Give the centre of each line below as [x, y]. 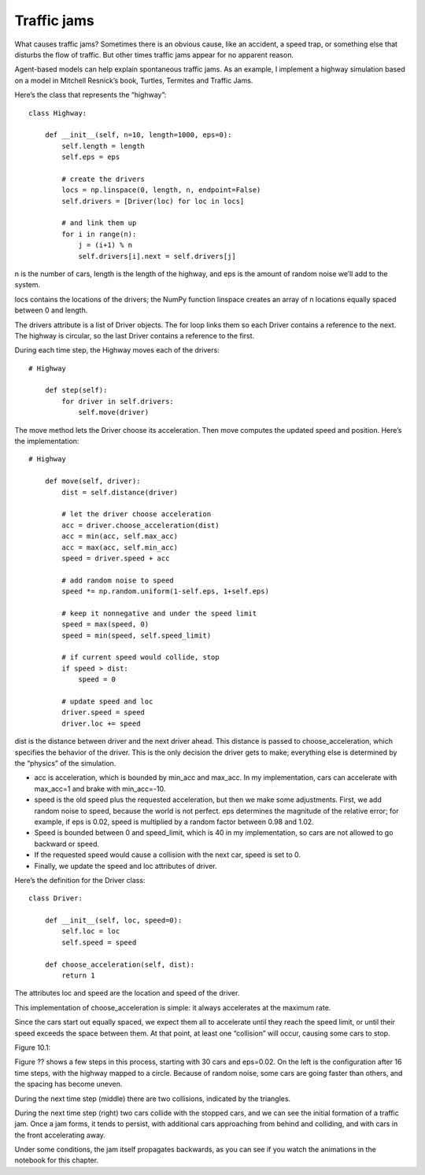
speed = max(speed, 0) [105, 624]
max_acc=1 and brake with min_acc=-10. [100, 789]
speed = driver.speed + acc [116, 558]
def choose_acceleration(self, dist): [120, 964]
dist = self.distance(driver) [120, 492]
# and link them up [99, 223]
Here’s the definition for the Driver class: [80, 880]
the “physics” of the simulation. [65, 763]
